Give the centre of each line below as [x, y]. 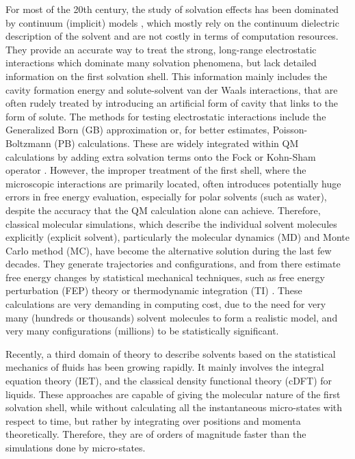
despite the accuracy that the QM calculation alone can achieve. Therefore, [163, 210]
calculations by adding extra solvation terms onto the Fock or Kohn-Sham [161, 156]
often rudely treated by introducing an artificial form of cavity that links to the [172, 103]
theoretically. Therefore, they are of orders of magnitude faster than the [156, 434]
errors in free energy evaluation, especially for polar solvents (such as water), [166, 197]
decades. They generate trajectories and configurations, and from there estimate [173, 264]
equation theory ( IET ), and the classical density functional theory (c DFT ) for [169, 381]
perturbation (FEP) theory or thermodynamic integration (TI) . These [154, 290]
